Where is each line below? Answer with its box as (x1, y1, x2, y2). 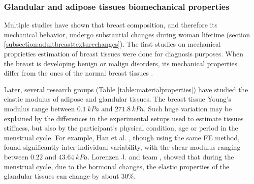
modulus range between (4, 103, 75, 113)
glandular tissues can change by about (4, 171, 119, 181)
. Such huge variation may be (143, 103, 232, 113)
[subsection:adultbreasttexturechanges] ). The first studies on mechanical (4, 39, 221, 49)
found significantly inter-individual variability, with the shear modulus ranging (4, 142, 241, 152)
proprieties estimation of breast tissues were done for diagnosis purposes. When (4, 49, 243, 58)
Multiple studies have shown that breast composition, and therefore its (4, 20, 218, 30)
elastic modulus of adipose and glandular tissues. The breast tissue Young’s (4, 94, 231, 104)
